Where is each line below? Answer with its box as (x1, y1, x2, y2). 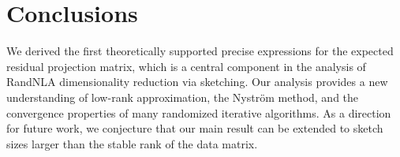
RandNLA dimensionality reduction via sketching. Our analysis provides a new (6, 73, 388, 90)
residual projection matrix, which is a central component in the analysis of (6, 58, 366, 74)
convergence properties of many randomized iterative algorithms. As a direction (6, 104, 391, 121)
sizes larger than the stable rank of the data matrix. (6, 135, 258, 151)
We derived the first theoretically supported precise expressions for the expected (6, 43, 394, 59)
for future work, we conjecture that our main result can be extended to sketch (6, 120, 383, 136)
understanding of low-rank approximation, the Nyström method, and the (6, 88, 359, 105)
